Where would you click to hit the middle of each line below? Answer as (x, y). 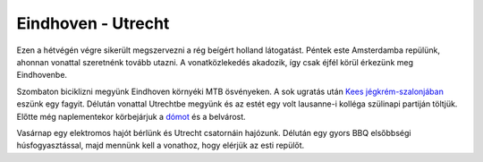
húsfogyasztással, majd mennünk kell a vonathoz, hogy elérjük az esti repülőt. (161, 145)
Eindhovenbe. (42, 75)
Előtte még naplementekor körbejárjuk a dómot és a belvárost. (131, 116)
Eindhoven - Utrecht (93, 23)
